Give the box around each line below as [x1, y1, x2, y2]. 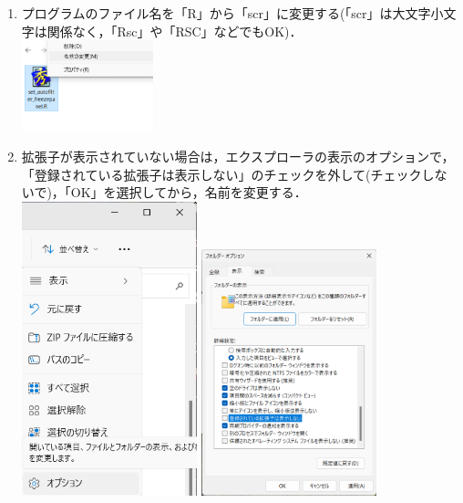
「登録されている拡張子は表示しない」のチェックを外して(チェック [21, 164, 422, 183]
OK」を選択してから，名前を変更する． [70, 183, 307, 202]
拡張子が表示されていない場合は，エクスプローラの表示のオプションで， [21, 147, 455, 166]
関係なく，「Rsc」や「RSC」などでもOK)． [46, 21, 303, 40]
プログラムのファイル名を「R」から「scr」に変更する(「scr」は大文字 [21, 4, 431, 22]
